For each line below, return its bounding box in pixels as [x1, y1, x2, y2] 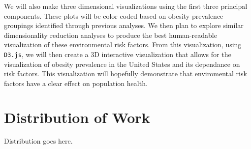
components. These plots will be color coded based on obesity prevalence [4, 10, 223, 21]
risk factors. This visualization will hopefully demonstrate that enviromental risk [4, 68, 247, 79]
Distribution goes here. [4, 135, 73, 146]
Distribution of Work [4, 107, 150, 127]
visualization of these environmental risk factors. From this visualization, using [4, 39, 242, 50]
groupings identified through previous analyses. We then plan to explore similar [4, 20, 244, 30]
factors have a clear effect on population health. [4, 78, 148, 88]
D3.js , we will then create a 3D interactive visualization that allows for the [4, 49, 231, 59]
